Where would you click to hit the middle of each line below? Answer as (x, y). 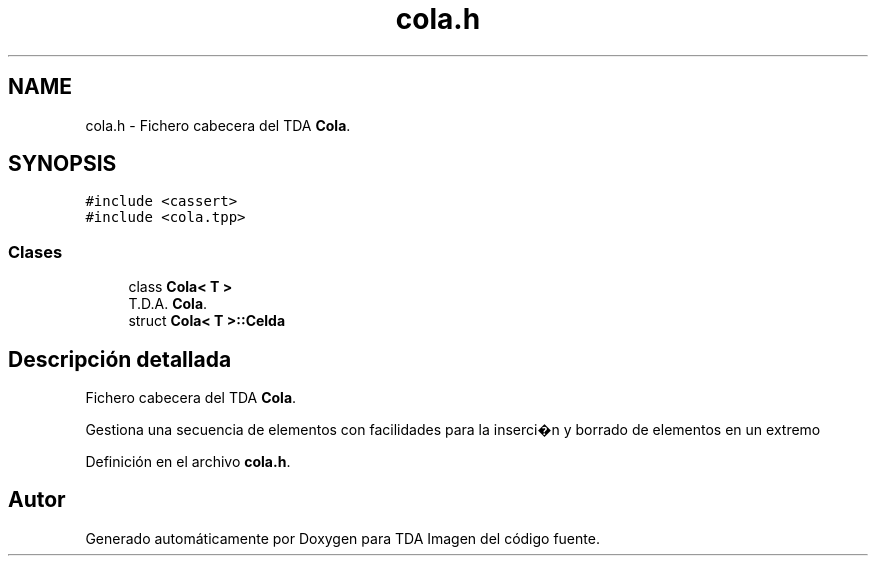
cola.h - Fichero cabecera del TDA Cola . (218, 125)
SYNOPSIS (62, 164)
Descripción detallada (120, 359)
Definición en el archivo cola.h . (188, 462)
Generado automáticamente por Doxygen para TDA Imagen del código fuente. (342, 538)
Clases (35, 251)
